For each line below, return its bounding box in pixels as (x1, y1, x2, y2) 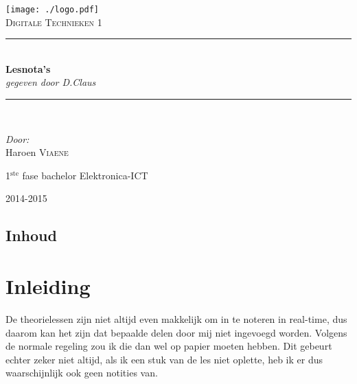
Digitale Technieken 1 (5, 14, 102, 29)
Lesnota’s (5, 61, 51, 76)
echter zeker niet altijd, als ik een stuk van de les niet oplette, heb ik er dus (5, 352, 323, 366)
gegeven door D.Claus (5, 75, 96, 89)
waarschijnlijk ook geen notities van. (5, 365, 158, 380)
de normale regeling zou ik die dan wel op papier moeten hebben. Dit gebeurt (5, 339, 332, 353)
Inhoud (5, 225, 57, 246)
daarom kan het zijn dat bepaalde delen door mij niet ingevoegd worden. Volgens (5, 325, 347, 339)
